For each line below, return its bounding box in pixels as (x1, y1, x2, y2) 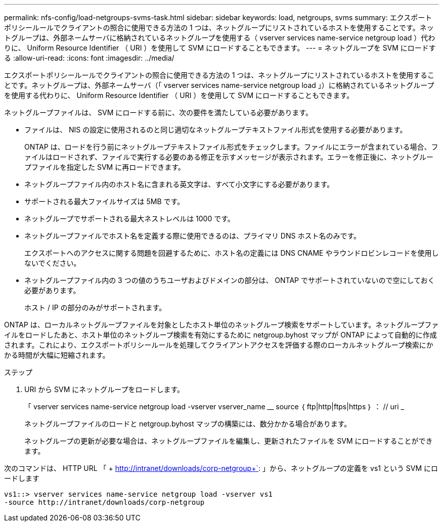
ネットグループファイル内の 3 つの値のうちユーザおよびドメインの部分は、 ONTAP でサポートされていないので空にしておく (24, 276, 435, 284)
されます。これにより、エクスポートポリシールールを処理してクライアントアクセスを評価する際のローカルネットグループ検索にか (4, 341, 433, 349)
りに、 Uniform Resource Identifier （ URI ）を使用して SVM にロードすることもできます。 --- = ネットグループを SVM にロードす (4, 43, 436, 52)
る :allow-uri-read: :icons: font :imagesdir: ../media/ (4, 54, 174, 62)
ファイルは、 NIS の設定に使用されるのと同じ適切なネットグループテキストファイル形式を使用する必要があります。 (24, 125, 407, 134)
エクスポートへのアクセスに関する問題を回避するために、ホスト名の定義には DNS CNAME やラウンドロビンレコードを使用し (24, 249, 439, 257)
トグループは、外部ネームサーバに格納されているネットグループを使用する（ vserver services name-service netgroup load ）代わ (4, 33, 435, 42)
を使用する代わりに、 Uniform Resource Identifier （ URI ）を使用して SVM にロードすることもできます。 (4, 91, 354, 100)
